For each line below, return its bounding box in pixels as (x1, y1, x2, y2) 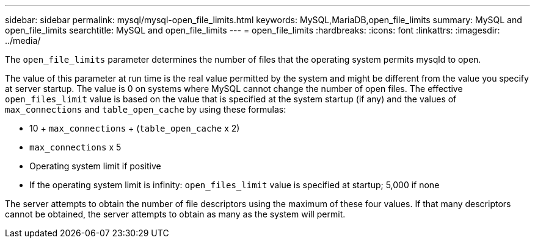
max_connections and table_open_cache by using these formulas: (5, 104, 286, 114)
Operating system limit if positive (29, 161, 161, 171)
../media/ (5, 35, 41, 46)
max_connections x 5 (29, 142, 122, 152)
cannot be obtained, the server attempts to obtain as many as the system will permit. (5, 209, 346, 219)
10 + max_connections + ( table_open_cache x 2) (29, 123, 240, 133)
